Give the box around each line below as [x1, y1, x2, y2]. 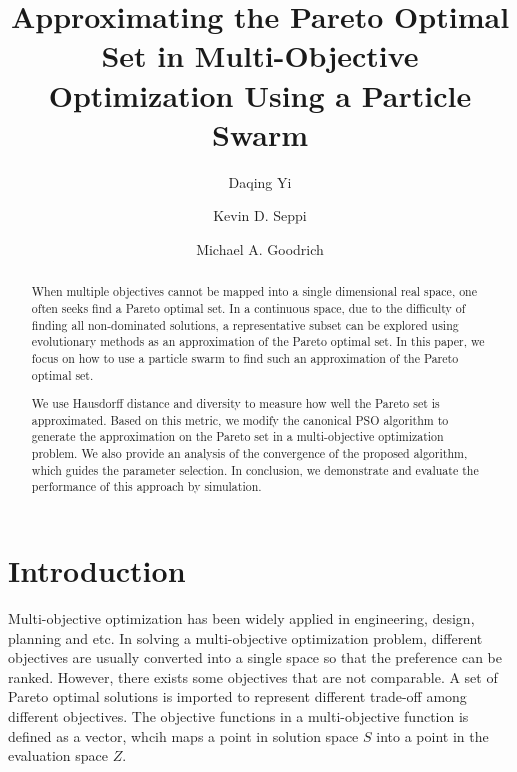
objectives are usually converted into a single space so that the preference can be [8, 647, 502, 668]
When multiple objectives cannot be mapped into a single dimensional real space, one [31, 283, 477, 300]
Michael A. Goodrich [196, 238, 324, 259]
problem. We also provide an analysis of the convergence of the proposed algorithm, [31, 445, 468, 462]
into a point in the [376, 725, 489, 746]
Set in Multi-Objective [101, 35, 419, 76]
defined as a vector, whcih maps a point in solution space [8, 725, 359, 746]
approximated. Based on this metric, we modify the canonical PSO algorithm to [31, 411, 449, 428]
